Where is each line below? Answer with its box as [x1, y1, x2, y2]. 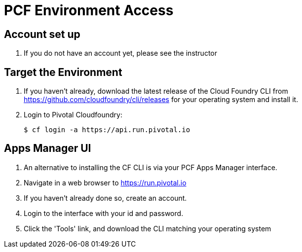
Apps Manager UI [4, 142, 91, 155]
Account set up [4, 28, 80, 40]
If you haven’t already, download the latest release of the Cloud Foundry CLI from [24, 87, 288, 96]
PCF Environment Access [4, 2, 174, 19]
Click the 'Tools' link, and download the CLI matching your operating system [24, 224, 271, 233]
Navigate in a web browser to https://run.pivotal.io [24, 178, 187, 187]
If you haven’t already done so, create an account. [24, 193, 187, 202]
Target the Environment [4, 66, 122, 78]
